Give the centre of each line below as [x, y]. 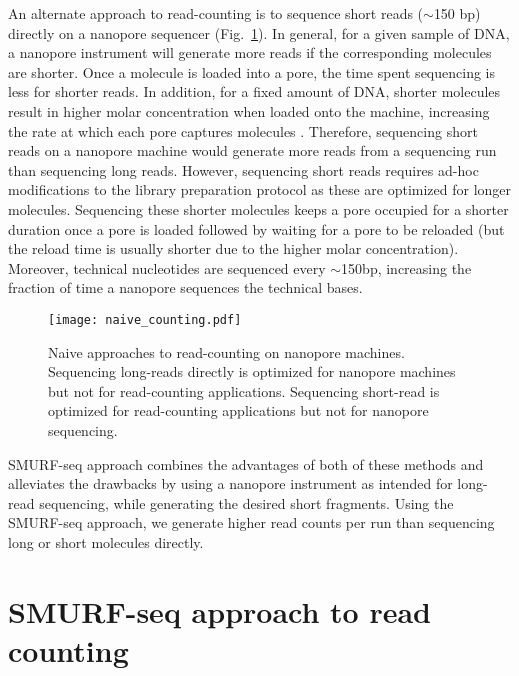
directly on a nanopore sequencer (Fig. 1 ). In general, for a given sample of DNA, [259, 32]
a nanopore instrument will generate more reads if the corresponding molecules [250, 52]
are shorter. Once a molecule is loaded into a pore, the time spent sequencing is [251, 71]
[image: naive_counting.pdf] [145, 319]
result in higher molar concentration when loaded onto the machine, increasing [249, 110]
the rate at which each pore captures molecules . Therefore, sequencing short [243, 130]
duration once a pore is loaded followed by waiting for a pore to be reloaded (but [256, 228]
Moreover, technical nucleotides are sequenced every [167, 267]
